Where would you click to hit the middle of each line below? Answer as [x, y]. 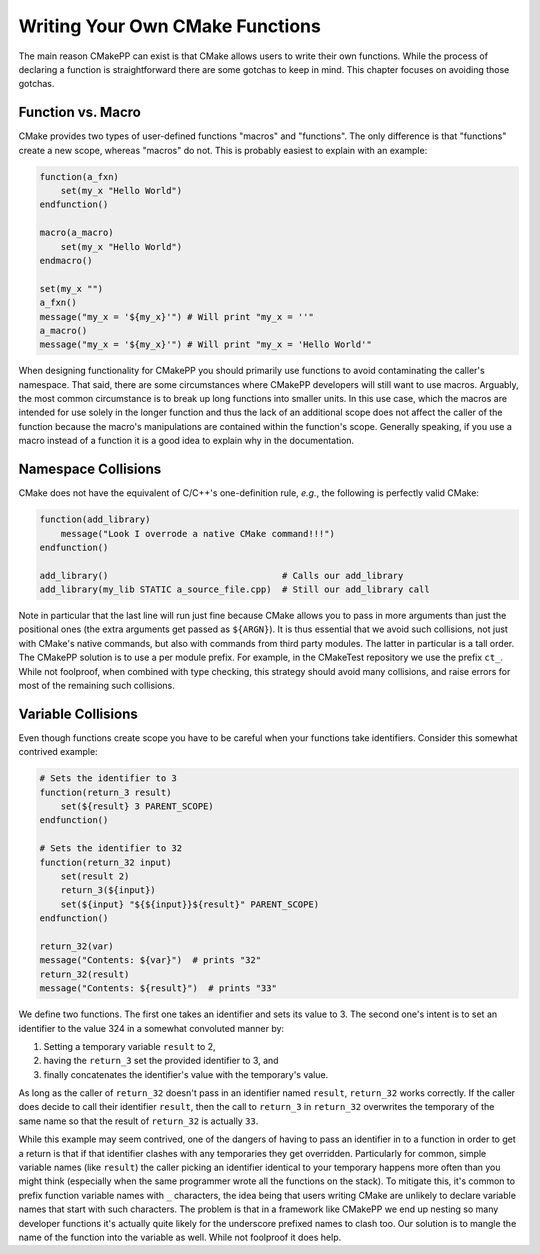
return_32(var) [76, 946]
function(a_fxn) [79, 176]
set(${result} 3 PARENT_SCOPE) [137, 806]
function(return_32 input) [105, 862]
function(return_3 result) [105, 792]
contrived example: [58, 752]
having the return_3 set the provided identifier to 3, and [161, 1061]
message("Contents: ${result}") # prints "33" [158, 988]
